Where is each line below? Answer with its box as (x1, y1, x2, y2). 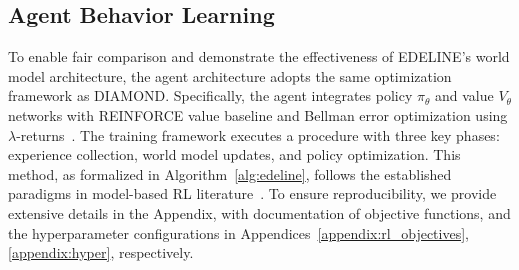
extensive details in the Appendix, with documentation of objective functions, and (8, 202, 511, 223)
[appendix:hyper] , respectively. (8, 242, 194, 263)
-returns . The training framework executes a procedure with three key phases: (16, 124, 500, 145)
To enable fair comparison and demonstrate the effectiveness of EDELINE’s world (8, 46, 510, 67)
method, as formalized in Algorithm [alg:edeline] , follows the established (8, 163, 452, 184)
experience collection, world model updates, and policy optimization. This (8, 144, 461, 165)
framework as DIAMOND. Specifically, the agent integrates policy (8, 85, 413, 106)
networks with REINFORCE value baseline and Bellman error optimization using (8, 104, 508, 125)
